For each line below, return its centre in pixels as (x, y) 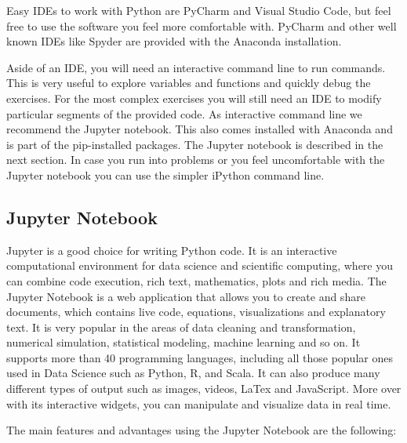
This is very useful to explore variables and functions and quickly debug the (189, 83)
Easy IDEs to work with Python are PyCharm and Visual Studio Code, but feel (199, 10)
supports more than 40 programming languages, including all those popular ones (200, 357)
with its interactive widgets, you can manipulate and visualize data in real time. (199, 403)
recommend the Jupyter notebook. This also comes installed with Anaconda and (200, 129)
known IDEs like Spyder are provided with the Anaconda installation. (174, 41)
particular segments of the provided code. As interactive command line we (184, 113)
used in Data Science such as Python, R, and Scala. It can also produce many (193, 373)
